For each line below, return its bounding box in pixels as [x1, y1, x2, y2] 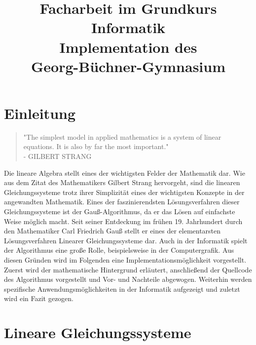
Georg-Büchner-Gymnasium [31, 56, 226, 76]
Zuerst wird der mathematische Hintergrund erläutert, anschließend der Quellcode [4, 264, 252, 274]
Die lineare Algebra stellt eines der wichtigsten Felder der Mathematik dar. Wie [4, 167, 245, 178]
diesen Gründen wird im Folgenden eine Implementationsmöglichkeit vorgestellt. [4, 255, 247, 265]
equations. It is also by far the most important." [23, 141, 169, 152]
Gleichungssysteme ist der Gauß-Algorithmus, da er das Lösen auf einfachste [4, 206, 235, 217]
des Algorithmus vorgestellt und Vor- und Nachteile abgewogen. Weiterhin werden [4, 274, 252, 284]
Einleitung [4, 103, 76, 123]
